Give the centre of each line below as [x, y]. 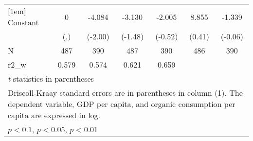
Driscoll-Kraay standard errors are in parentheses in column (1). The [125, 93]
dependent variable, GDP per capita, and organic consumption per [122, 104]
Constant [23, 22]
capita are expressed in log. [54, 115]
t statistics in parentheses [51, 79]
